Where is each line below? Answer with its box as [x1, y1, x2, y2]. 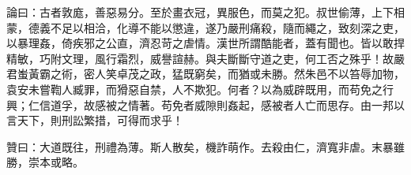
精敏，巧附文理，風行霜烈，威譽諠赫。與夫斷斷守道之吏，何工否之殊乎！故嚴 [6, 50, 405, 66]
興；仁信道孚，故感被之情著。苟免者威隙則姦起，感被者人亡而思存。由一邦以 [6, 96, 405, 113]
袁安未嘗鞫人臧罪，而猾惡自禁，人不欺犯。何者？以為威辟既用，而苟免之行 [6, 80, 394, 97]
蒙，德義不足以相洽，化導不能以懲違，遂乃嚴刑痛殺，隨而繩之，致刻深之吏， [6, 19, 405, 35]
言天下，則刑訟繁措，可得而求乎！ [6, 112, 183, 128]
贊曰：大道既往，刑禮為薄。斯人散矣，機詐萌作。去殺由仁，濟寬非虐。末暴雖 [6, 138, 405, 155]
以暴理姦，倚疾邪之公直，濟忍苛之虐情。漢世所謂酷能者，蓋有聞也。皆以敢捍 [6, 35, 405, 51]
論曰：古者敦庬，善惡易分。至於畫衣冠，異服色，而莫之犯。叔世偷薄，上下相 [6, 4, 405, 20]
